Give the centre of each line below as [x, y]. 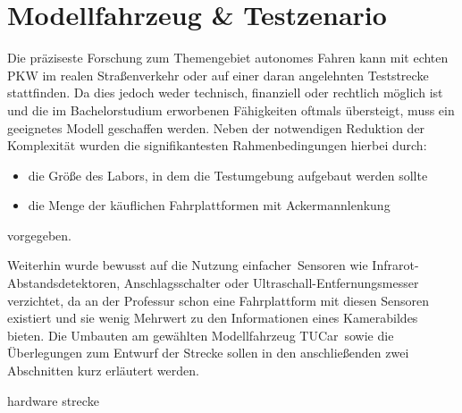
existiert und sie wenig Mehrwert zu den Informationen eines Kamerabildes [213, 318]
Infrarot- [395, 265]
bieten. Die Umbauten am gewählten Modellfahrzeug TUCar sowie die [201, 335]
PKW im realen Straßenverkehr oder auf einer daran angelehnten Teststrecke [218, 75]
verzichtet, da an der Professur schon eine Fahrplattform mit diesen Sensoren [218, 300]
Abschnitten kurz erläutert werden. [103, 371]
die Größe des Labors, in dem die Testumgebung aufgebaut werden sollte [228, 175]
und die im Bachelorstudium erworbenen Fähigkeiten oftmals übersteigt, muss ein [231, 110]
